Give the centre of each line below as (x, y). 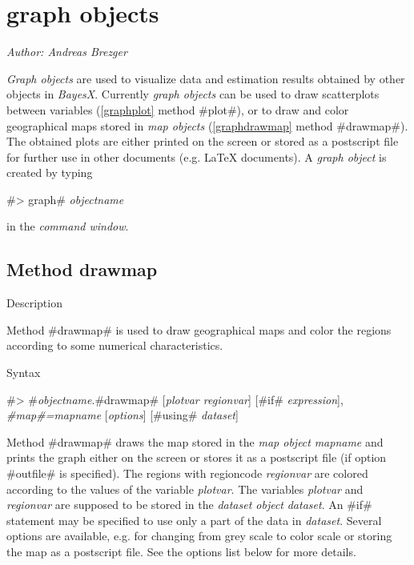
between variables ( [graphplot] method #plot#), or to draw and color (178, 109)
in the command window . (68, 226)
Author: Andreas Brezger (67, 52)
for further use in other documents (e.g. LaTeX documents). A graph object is (197, 156)
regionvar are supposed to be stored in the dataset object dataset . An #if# (189, 505)
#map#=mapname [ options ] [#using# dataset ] (123, 415)
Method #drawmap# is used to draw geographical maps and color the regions (199, 329)
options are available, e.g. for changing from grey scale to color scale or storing (199, 536)
